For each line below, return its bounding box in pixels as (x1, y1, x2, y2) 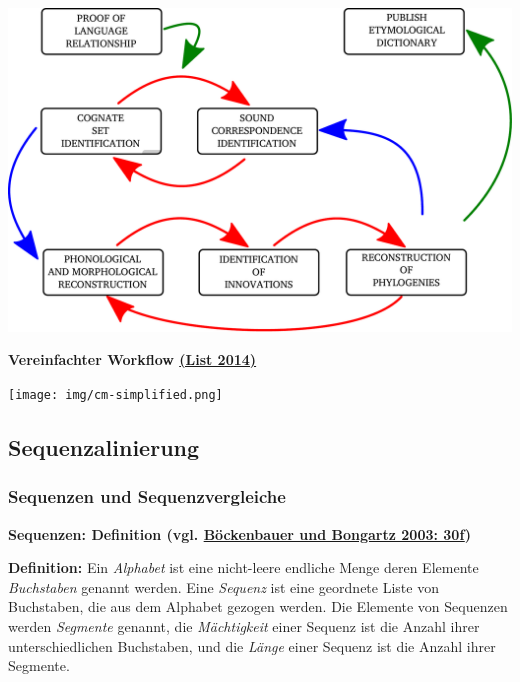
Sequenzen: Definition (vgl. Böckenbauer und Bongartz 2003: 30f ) (8, 523, 472, 544)
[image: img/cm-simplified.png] (8, 388, 223, 403)
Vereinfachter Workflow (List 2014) (8, 349, 257, 370)
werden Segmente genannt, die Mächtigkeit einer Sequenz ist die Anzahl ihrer (8, 616, 480, 637)
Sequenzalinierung (8, 432, 200, 463)
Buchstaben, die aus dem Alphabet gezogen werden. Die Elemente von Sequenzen (8, 596, 508, 617)
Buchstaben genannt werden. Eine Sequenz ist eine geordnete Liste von (8, 576, 439, 597)
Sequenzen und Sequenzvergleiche (8, 484, 286, 509)
